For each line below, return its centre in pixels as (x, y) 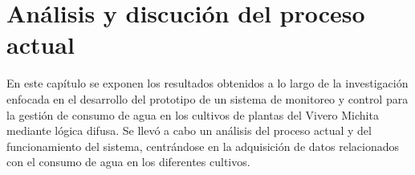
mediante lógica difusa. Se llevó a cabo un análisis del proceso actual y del (189, 130)
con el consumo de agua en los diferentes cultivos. (128, 162)
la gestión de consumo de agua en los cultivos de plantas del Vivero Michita (193, 114)
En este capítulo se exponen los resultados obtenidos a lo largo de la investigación (207, 83)
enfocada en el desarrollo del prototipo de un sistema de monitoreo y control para (207, 98)
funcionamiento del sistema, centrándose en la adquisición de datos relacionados (203, 146)
